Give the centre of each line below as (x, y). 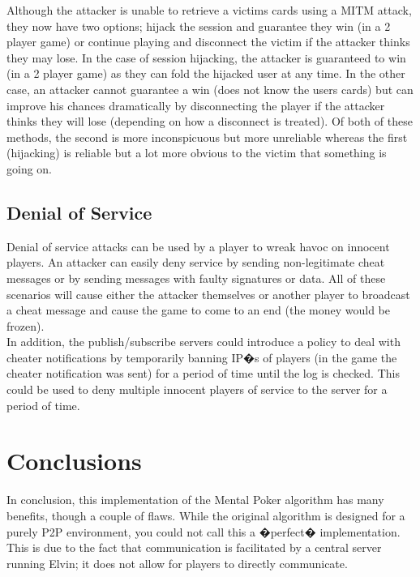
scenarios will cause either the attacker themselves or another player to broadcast (208, 294)
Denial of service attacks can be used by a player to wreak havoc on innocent (198, 246)
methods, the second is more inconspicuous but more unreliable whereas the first (207, 137)
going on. (30, 168)
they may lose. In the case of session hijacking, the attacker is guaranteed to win (206, 57)
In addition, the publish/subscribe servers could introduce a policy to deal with (204, 342)
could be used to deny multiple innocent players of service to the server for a (197, 389)
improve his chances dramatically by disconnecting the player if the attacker (196, 105)
